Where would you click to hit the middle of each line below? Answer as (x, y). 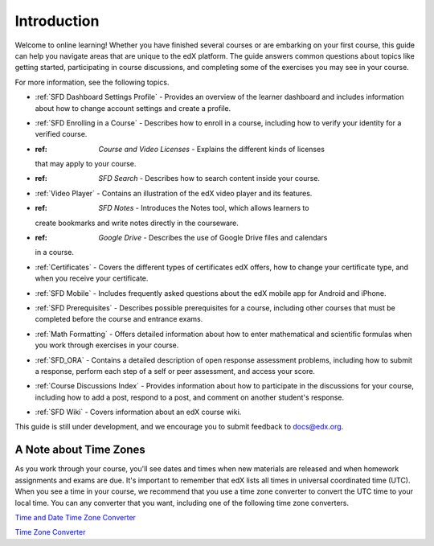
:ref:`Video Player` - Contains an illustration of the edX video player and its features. (174, 193)
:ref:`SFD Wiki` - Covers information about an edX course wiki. (138, 412)
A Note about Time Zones (80, 450)
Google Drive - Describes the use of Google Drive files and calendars (213, 238)
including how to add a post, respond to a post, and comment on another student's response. (190, 397)
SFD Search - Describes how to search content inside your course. (209, 179)
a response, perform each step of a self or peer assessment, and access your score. (175, 371)
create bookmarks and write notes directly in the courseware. (137, 223)
